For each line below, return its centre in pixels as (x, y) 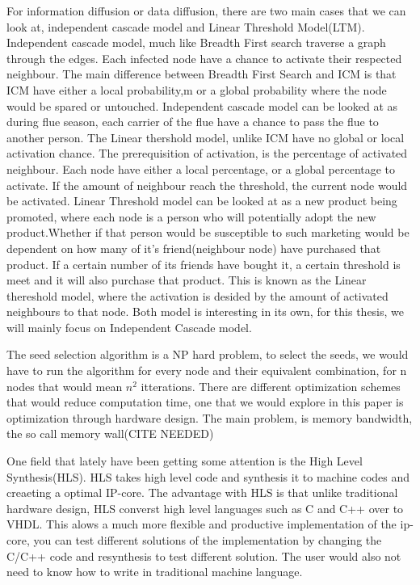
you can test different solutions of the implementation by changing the (208, 540)
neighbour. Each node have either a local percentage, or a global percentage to (201, 168)
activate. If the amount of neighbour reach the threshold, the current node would (207, 185)
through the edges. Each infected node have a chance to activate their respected (204, 58)
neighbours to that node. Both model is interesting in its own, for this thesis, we (206, 311)
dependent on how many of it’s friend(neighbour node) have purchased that (194, 248)
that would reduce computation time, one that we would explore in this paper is (205, 402)
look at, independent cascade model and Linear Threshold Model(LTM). (186, 26)
